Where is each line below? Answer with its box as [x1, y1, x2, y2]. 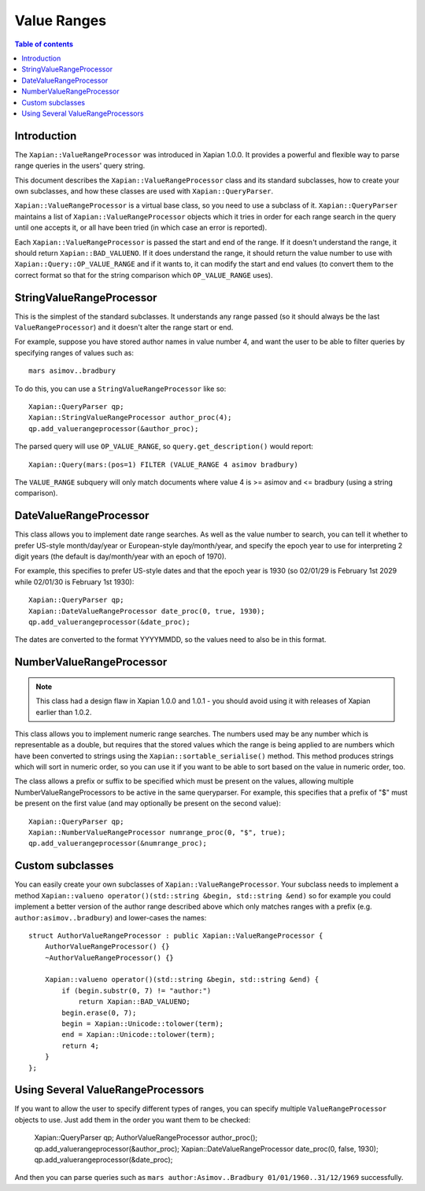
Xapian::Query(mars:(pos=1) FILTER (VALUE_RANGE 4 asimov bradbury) [28, 460, 298, 469]
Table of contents [14, 39, 74, 49]
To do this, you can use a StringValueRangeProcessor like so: [14, 384, 227, 393]
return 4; [61, 1041, 100, 1050]
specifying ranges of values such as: [14, 348, 134, 357]
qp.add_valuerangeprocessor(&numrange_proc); [28, 839, 208, 848]
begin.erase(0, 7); [61, 1008, 137, 1017]
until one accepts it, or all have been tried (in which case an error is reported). [14, 223, 268, 232]
